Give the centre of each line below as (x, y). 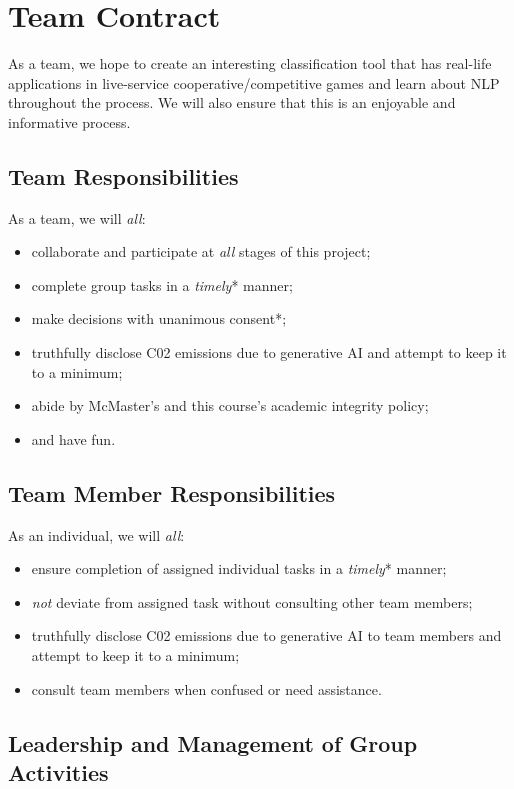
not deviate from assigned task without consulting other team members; (252, 601)
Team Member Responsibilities (172, 492)
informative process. (69, 121)
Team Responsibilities (123, 175)
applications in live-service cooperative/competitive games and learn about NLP (254, 82)
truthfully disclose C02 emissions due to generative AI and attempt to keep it (269, 352)
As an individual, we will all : (96, 534)
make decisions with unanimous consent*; (159, 318)
